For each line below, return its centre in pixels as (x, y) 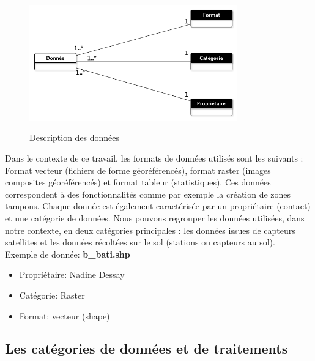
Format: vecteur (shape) (65, 315)
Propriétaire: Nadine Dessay (72, 274)
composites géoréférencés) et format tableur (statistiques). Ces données (138, 182)
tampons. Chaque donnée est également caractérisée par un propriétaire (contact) (158, 206)
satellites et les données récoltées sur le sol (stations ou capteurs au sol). (140, 242)
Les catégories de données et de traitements (146, 348)
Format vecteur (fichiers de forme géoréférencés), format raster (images (138, 170)
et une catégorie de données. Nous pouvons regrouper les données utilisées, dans (155, 218)
